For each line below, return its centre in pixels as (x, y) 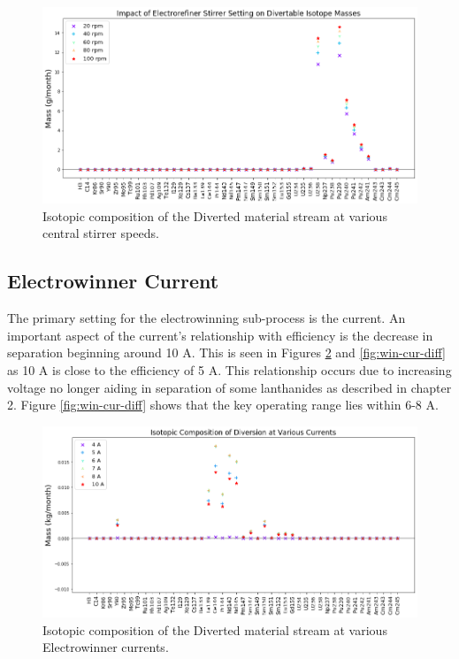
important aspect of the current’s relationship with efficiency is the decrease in (220, 335)
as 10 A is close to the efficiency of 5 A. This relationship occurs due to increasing (229, 369)
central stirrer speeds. (101, 233)
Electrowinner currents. (106, 647)
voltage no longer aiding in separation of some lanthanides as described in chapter (229, 387)
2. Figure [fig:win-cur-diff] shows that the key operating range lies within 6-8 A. (223, 405)
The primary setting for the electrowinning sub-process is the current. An (207, 318)
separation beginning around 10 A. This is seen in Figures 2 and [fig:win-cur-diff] (226, 352)
